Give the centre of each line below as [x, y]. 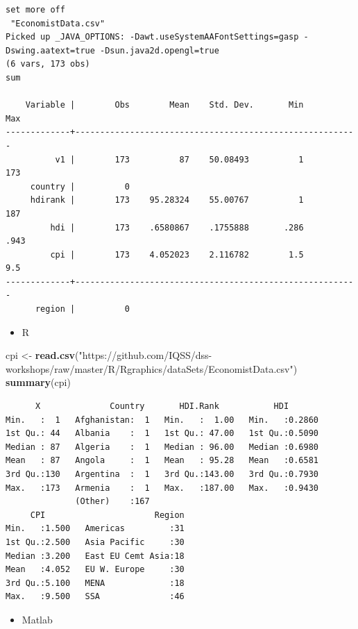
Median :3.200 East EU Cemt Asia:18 [95, 556]
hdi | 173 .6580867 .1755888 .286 [177, 227]
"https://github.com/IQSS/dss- [145, 355]
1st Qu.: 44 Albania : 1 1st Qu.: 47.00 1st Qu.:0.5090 [162, 434]
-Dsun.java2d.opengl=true [160, 50]
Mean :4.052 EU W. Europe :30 [95, 570]
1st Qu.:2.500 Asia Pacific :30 [95, 542]
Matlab [37, 619]
